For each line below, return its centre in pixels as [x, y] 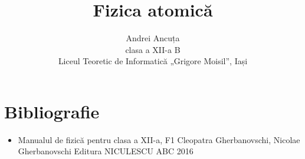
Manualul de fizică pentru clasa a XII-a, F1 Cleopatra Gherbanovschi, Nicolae [159, 139]
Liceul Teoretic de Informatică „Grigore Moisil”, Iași [153, 61]
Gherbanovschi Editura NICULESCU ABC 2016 [106, 151]
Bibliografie [52, 111]
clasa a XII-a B [153, 49]
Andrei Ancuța [153, 38]
